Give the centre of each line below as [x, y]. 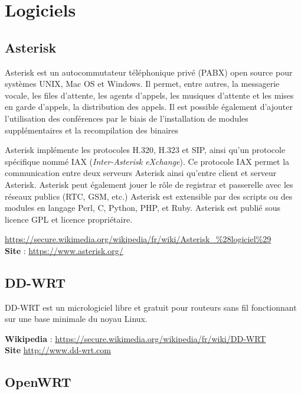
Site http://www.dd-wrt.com [58, 350]
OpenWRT [38, 382]
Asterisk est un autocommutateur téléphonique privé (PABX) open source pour [149, 72]
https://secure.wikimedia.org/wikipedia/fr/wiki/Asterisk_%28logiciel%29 [138, 239]
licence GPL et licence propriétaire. [69, 219]
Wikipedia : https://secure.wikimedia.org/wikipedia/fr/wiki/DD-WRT [135, 338]
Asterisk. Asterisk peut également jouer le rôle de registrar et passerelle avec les [149, 184]
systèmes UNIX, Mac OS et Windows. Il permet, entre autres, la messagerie [142, 84]
